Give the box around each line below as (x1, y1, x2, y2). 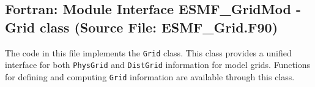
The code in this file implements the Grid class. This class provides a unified (5, 46, 292, 59)
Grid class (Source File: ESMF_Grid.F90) (5, 17, 278, 36)
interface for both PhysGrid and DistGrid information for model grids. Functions (5, 58, 311, 71)
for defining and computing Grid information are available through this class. (5, 70, 295, 83)
